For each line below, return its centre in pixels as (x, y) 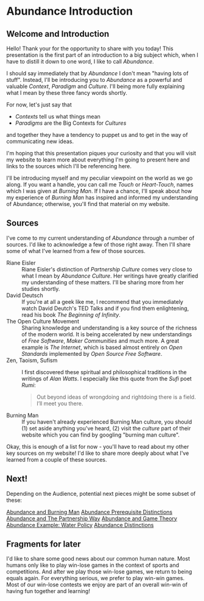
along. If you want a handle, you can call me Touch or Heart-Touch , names (100, 184)
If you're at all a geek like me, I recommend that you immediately (103, 301)
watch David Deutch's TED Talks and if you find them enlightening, (105, 308)
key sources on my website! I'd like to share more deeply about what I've (98, 453)
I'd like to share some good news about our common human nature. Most (98, 559)
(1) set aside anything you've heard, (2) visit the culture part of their (106, 428)
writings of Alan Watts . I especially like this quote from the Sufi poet (107, 378)
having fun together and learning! (48, 591)
